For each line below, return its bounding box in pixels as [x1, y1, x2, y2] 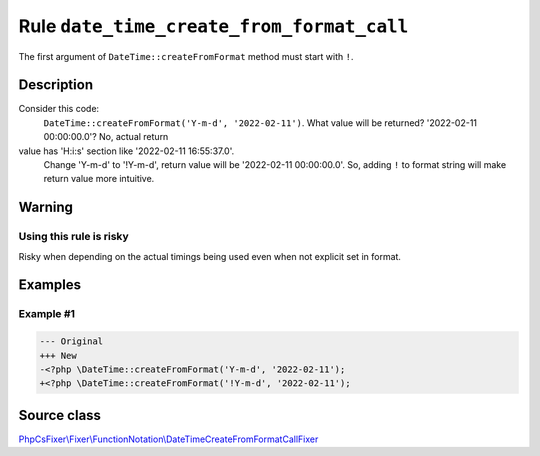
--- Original [39, 336, 104, 347]
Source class [18, 406, 102, 424]
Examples [18, 276, 82, 294]
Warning [18, 199, 74, 216]
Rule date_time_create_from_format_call [18, 15, 409, 37]
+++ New [39, 350, 77, 361]
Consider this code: [18, 103, 100, 115]
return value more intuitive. [43, 173, 155, 185]
